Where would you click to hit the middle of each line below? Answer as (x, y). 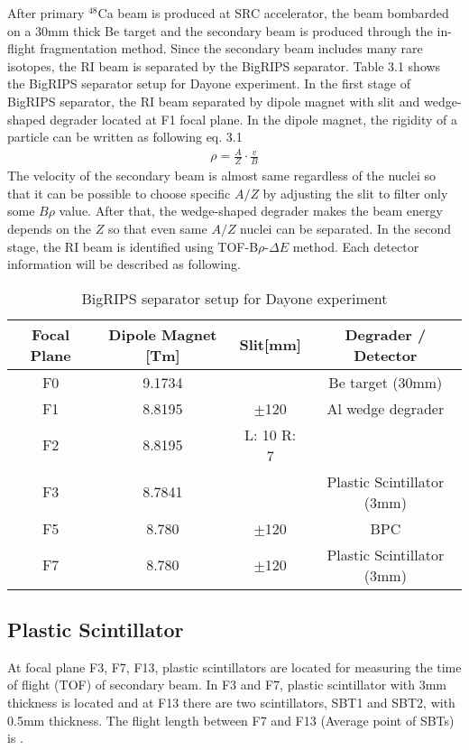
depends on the (50, 228)
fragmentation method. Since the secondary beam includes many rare (231, 48)
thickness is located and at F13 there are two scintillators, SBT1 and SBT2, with (231, 703)
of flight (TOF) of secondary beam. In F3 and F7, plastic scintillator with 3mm (227, 685)
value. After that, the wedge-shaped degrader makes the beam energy (251, 211)
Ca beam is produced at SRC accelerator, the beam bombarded (273, 13)
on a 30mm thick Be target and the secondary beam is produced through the (220, 30)
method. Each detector (356, 246)
